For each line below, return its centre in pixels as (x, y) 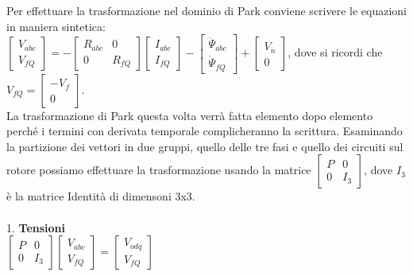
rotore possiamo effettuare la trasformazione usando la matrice (159, 170)
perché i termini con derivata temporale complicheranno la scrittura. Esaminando (205, 131)
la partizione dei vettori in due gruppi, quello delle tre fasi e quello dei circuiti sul (205, 146)
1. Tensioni (36, 227)
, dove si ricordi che (335, 52)
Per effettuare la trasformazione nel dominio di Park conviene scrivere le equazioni (207, 10)
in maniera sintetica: (56, 26)
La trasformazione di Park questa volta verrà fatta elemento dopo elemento (190, 115)
